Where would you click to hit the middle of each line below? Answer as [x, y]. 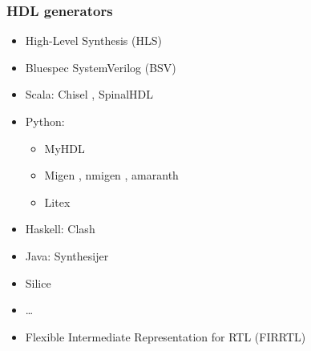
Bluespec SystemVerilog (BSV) [101, 67]
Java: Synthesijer [67, 255]
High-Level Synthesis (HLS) [93, 40]
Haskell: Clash [60, 229]
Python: [45, 121]
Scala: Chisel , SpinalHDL [89, 94]
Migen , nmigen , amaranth [111, 175]
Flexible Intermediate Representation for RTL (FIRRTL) [166, 336]
